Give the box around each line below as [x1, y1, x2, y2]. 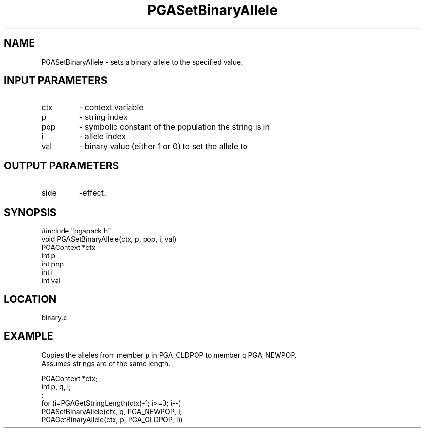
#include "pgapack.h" [41, 227, 111, 235]
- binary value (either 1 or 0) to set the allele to [79, 141, 248, 151]
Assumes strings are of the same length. [41, 359, 171, 367]
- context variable [79, 102, 144, 113]
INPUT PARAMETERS [4, 74, 108, 87]
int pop [41, 260, 64, 268]
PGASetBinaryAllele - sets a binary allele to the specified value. [41, 57, 243, 66]
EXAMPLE [4, 330, 53, 343]
